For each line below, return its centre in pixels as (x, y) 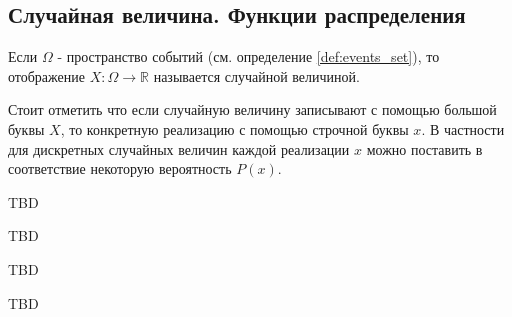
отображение (46, 75)
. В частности (463, 128)
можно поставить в (424, 148)
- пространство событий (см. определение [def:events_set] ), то (248, 56)
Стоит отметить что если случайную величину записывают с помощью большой (252, 109)
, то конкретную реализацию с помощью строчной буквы (234, 128)
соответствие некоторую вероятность (120, 168)
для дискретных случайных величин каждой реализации (179, 148)
